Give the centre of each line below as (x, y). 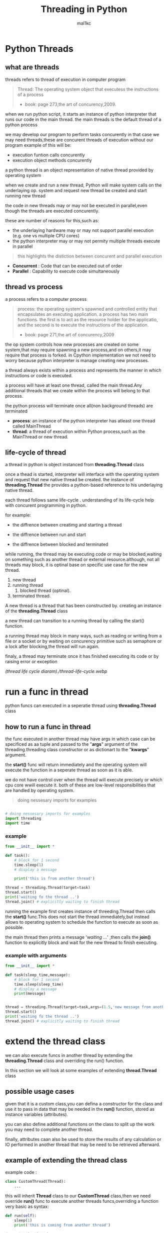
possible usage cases (40, 1091)
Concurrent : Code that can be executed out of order (67, 266)
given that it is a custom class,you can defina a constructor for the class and (84, 1104)
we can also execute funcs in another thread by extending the (69, 1055)
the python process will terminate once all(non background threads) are (79, 405)
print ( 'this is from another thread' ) (54, 878)
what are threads (32, 67)
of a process (30, 95)
